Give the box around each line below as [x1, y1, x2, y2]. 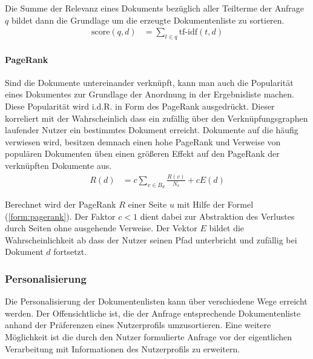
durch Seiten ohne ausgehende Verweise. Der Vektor [5, 222, 197, 234]
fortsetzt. [53, 245, 87, 258]
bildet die [209, 222, 245, 234]
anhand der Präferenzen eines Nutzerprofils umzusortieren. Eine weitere [5, 318, 271, 331]
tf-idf [179, 28, 198, 37]
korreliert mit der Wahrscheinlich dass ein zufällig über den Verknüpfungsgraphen [5, 111, 308, 124]
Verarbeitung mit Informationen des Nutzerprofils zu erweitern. [5, 342, 240, 355]
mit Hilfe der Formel [177, 198, 254, 211]
